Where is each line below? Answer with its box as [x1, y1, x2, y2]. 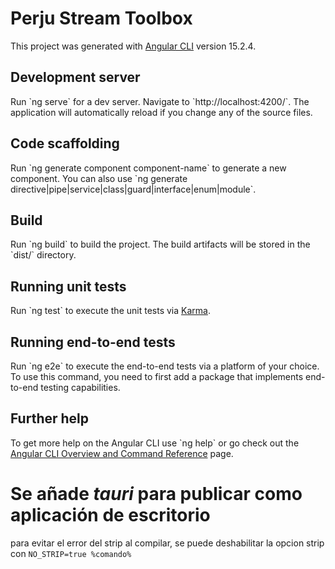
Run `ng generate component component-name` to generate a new [10, 162, 287, 174]
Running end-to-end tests [10, 333, 176, 351]
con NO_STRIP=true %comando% [10, 547, 132, 559]
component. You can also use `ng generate [10, 172, 188, 184]
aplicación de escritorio [10, 504, 211, 526]
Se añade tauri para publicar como [10, 483, 303, 505]
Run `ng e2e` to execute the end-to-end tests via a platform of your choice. [10, 360, 320, 372]
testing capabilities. [40, 382, 121, 393]
